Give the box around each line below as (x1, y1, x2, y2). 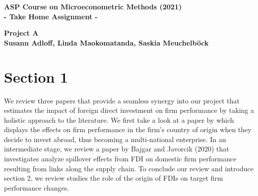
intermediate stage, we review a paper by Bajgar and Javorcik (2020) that (4, 144, 229, 154)
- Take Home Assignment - (4, 11, 98, 21)
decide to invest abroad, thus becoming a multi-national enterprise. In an (4, 134, 226, 144)
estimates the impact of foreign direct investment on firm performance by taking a (4, 105, 255, 115)
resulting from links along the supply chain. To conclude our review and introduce (4, 163, 254, 173)
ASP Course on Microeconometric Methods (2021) (4, 1, 182, 11)
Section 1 (4, 66, 68, 87)
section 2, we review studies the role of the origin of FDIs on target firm (4, 173, 223, 183)
